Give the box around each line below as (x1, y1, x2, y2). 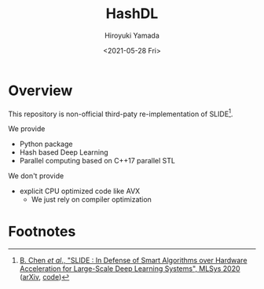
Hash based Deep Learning (19, 148, 108, 157)
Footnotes (8, 222, 76, 240)
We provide (8, 124, 46, 134)
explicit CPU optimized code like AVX (19, 186, 141, 196)
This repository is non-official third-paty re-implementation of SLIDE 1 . (8, 108, 233, 119)
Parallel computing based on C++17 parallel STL (19, 156, 175, 166)
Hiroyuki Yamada (104, 31, 159, 40)
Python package (19, 139, 73, 149)
